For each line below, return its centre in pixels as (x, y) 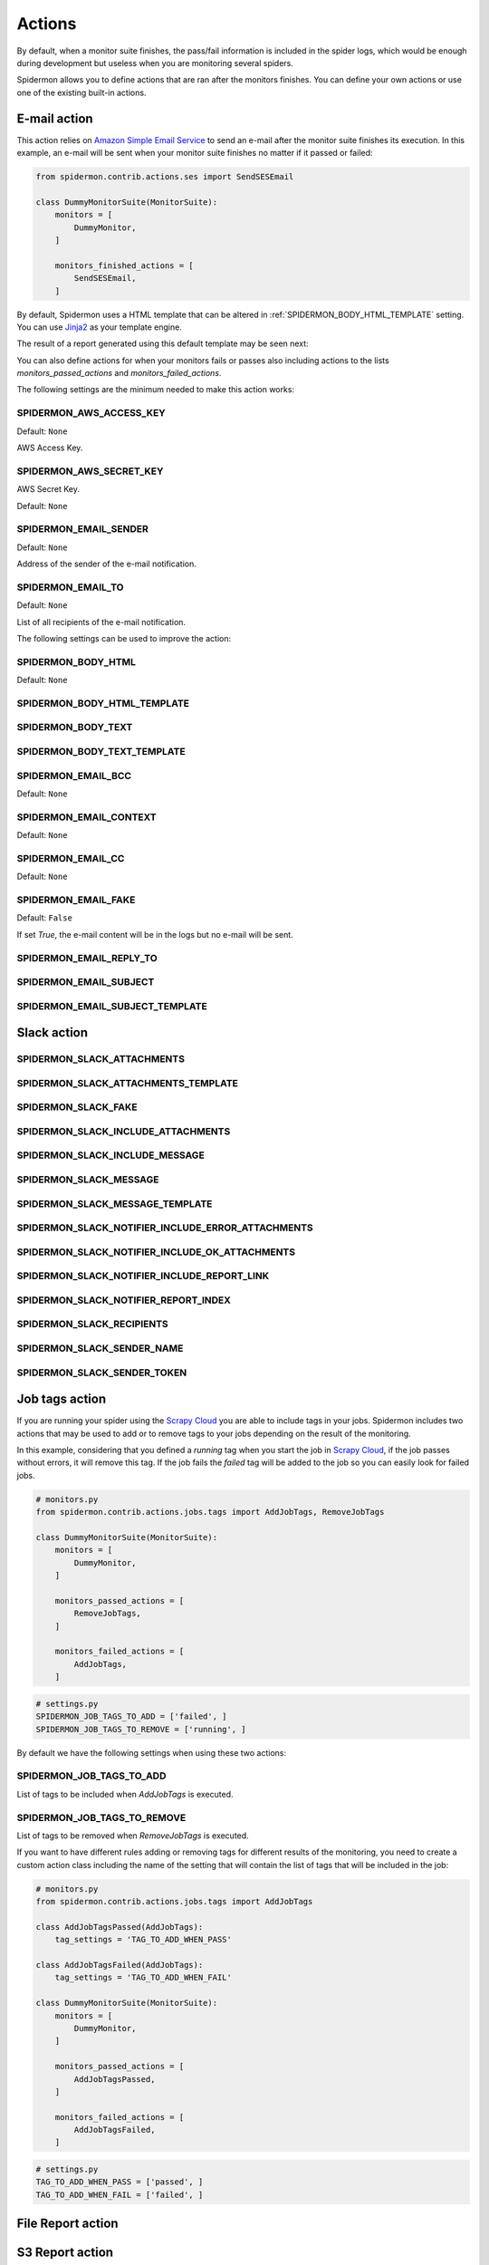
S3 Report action (65, 2253)
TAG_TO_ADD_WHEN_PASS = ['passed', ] (120, 2182)
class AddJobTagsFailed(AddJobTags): (120, 1965)
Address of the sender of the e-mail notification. (106, 564)
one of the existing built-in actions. (81, 92)
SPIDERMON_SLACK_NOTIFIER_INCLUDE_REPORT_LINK (143, 1276)
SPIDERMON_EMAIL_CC (71, 858)
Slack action (53, 1033)
